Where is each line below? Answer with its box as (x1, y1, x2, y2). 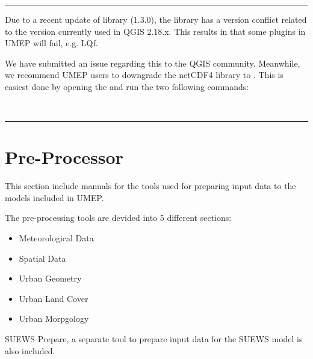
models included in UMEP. (5, 191, 104, 204)
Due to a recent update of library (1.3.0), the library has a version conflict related (5, 13, 307, 25)
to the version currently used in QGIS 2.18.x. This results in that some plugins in (5, 25, 306, 37)
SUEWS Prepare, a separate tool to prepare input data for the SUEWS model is (5, 333, 303, 345)
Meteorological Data (19, 232, 94, 244)
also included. (5, 344, 55, 357)
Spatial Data (19, 252, 66, 264)
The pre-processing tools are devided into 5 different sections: (5, 211, 232, 224)
